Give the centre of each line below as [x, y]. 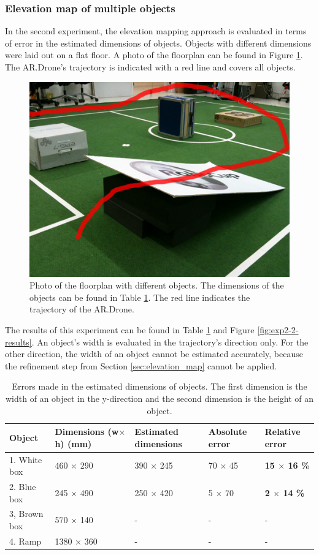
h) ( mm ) [73, 443]
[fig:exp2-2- [278, 329]
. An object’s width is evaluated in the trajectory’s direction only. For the [170, 342]
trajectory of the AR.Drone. [82, 309]
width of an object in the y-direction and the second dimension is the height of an [159, 398]
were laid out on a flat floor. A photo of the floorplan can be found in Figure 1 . [154, 55]
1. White [26, 459]
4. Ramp [25, 541]
